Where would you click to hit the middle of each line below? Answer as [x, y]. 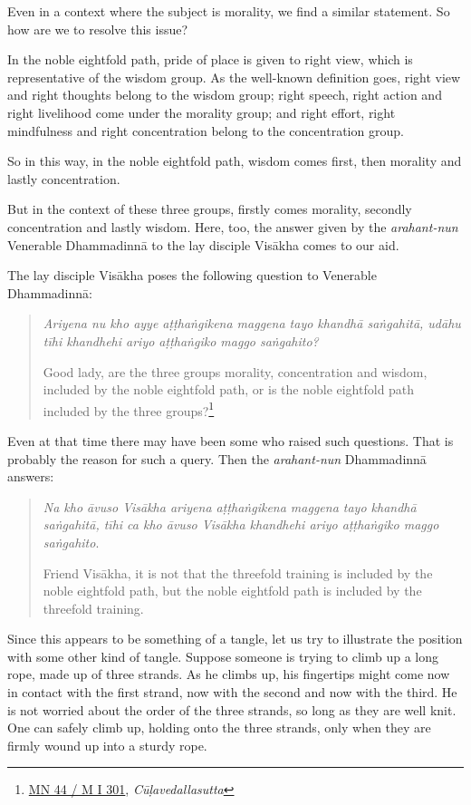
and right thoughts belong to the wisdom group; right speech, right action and [225, 95]
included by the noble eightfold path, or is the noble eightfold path [229, 389]
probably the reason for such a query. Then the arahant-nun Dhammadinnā [217, 458]
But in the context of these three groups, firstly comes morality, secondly [210, 209]
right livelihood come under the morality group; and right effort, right [202, 112]
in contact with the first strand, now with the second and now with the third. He [232, 692]
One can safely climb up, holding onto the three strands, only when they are [219, 727]
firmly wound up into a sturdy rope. [107, 745]
